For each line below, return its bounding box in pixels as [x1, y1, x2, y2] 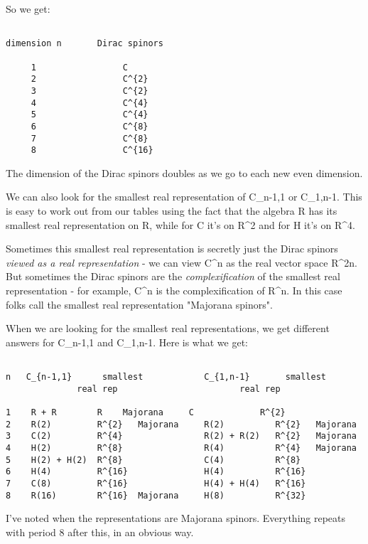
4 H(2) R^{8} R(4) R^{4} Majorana [6, 442, 357, 453]
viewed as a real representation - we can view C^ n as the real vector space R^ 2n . [6, 255, 357, 270]
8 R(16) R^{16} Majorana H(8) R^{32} [6, 490, 306, 501]
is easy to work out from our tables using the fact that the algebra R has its [6, 203, 337, 218]
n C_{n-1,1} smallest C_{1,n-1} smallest [6, 372, 327, 382]
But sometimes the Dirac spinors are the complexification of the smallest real [6, 269, 340, 284]
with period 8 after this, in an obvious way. [6, 524, 194, 539]
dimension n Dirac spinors [6, 38, 163, 49]
